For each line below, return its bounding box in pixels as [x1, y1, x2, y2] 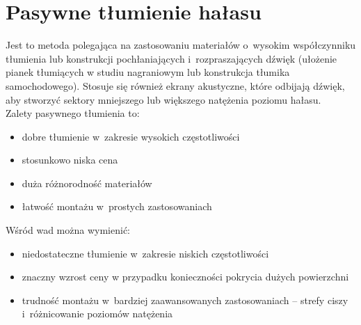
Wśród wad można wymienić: [6, 223, 130, 237]
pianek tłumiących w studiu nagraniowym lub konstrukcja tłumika [6, 65, 290, 79]
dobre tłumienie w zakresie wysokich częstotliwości [22, 129, 240, 143]
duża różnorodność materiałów [22, 175, 152, 190]
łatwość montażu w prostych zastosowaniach [22, 199, 212, 214]
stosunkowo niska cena [22, 152, 118, 167]
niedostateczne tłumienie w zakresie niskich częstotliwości [22, 246, 269, 260]
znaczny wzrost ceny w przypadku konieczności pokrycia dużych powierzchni [22, 269, 349, 284]
